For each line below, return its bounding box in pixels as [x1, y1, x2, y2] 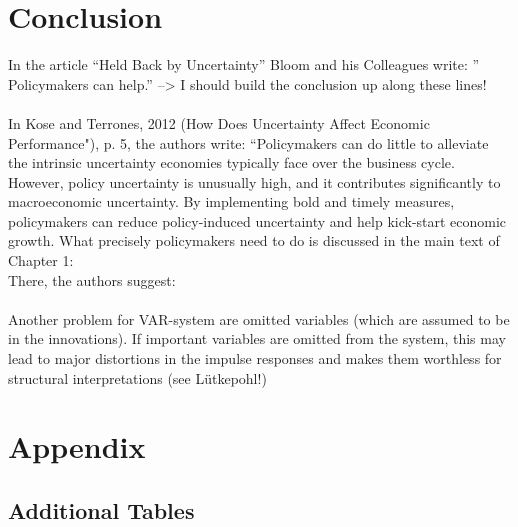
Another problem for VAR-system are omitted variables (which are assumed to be [8, 308, 510, 329]
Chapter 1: [8, 250, 74, 271]
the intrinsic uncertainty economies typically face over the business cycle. [8, 152, 455, 173]
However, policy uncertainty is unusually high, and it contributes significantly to [8, 171, 501, 192]
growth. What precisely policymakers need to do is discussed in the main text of [8, 230, 500, 251]
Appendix [8, 426, 146, 467]
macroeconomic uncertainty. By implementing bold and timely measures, [8, 191, 455, 212]
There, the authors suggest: [8, 269, 176, 290]
